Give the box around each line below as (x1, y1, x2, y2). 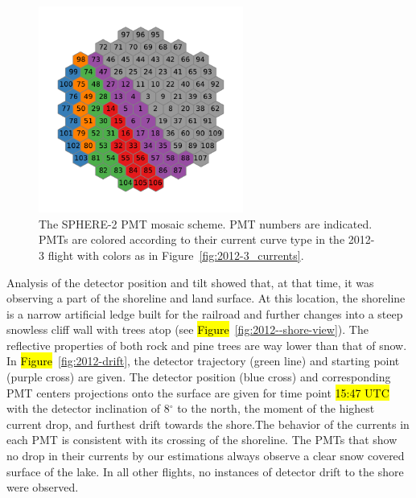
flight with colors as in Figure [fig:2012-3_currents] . (47, 246, 304, 263)
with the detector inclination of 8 (6, 400, 170, 417)
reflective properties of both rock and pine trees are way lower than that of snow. (6, 336, 407, 353)
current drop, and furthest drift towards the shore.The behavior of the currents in (6, 415, 410, 432)
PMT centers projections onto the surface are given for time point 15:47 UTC (6, 384, 389, 401)
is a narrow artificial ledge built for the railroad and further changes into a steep (6, 305, 403, 322)
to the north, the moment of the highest (177, 400, 375, 417)
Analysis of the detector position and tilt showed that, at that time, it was (6, 274, 374, 290)
